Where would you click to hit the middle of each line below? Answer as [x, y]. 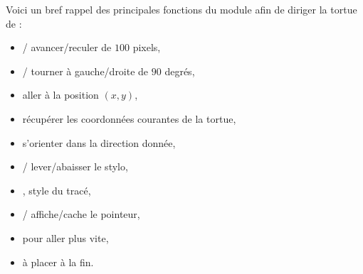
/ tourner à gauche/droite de [85, 71]
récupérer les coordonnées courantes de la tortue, [129, 118]
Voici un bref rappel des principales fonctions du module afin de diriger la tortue [181, 9]
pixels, [147, 47]
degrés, [180, 71]
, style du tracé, [57, 190]
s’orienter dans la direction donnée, [99, 142]
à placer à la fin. [58, 262]
